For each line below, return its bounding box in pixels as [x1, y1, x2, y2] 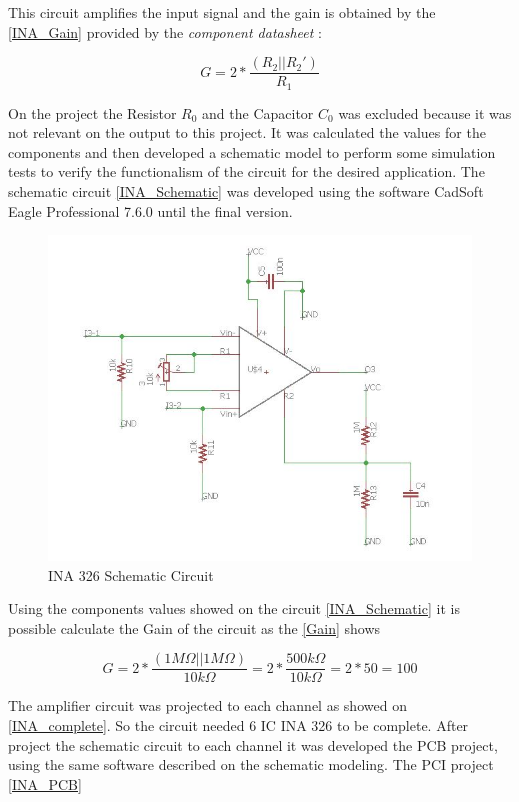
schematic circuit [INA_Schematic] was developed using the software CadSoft [8, 181, 484, 202]
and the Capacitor [202, 102, 314, 123]
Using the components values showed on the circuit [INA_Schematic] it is [8, 598, 460, 619]
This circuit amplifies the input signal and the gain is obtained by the [8, 2, 436, 22]
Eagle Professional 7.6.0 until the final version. [8, 200, 293, 221]
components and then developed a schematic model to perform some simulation [8, 141, 496, 162]
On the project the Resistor [8, 102, 177, 123]
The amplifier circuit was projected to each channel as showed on [8, 695, 407, 716]
